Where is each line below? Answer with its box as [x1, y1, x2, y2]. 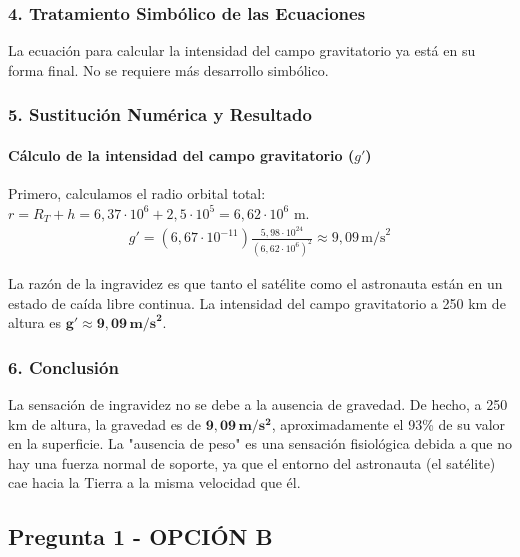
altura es [8, 312, 62, 333]
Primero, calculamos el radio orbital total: [8, 183, 266, 204]
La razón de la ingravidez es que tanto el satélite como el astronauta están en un [8, 273, 503, 294]
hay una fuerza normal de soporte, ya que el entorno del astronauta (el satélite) [8, 452, 496, 473]
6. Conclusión [8, 354, 119, 379]
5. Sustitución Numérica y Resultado [8, 102, 312, 127]
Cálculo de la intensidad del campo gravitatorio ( [8, 144, 355, 165]
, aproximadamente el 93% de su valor [271, 413, 506, 434]
